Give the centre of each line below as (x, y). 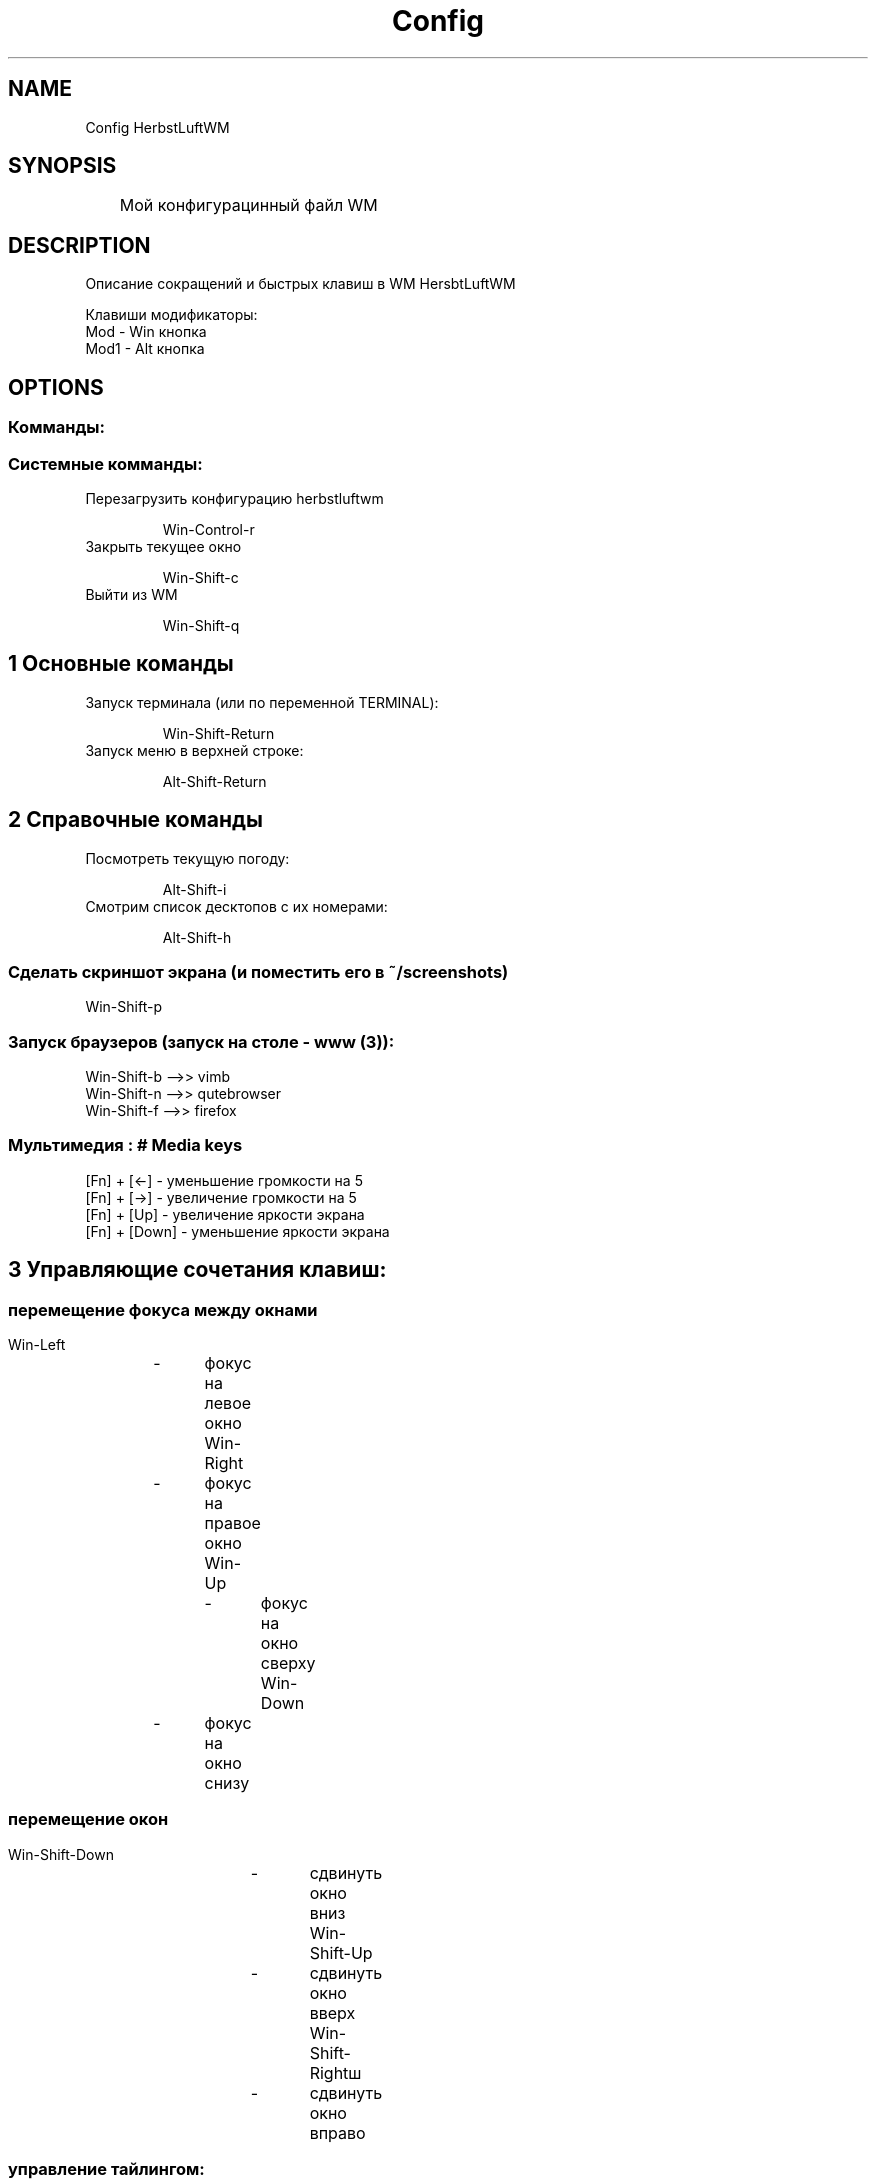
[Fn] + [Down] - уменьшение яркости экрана (237, 1231)
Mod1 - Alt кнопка (145, 349)
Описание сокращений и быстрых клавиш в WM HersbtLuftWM (300, 284)
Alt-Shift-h (197, 937)
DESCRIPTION (79, 245)
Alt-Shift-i (194, 889)
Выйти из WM (131, 594)
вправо (337, 2132)
